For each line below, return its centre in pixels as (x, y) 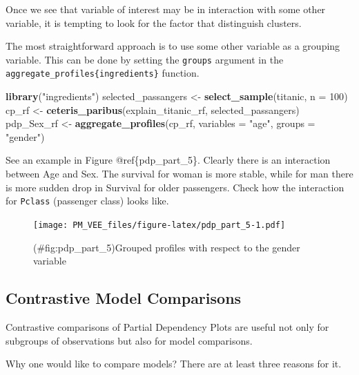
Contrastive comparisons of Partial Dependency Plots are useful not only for (167, 326)
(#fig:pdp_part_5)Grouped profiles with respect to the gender (167, 247)
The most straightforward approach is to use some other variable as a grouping (173, 46)
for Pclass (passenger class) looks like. (87, 201)
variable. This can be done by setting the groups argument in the (145, 59)
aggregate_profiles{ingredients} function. (103, 73)
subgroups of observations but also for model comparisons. (129, 340)
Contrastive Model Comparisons (124, 298)
